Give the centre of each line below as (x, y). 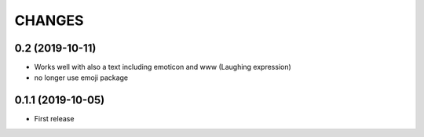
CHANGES (49, 20)
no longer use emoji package (81, 78)
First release (54, 119)
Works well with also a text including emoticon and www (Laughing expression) (163, 67)
